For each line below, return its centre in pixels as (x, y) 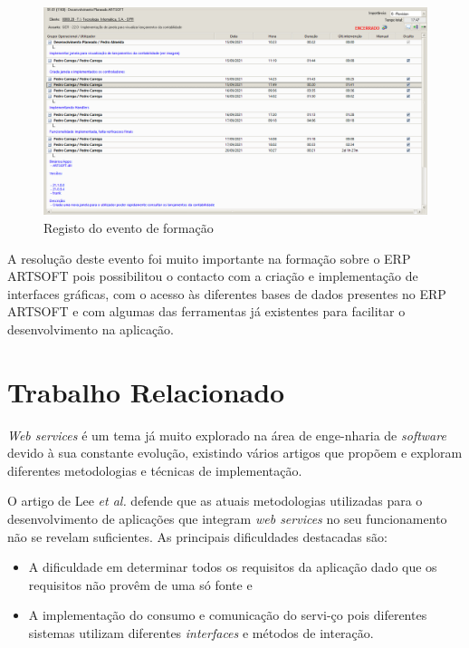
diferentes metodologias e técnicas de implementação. (155, 470)
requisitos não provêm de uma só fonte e (140, 584)
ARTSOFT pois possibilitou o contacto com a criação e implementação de (213, 276)
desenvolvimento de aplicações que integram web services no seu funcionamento (227, 519)
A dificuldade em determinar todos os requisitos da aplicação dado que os (233, 567)
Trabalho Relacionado (146, 391)
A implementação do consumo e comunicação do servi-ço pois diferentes (228, 615)
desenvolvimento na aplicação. (91, 329)
